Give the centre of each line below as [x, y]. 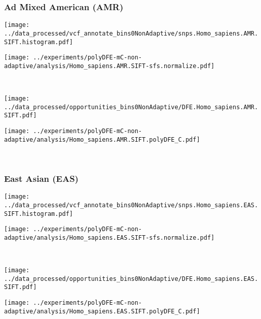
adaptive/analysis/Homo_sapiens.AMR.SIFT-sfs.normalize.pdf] [109, 66]
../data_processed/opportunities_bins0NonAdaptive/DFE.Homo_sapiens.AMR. [131, 107]
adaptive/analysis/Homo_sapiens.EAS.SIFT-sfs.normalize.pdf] [109, 237]
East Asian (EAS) [41, 178]
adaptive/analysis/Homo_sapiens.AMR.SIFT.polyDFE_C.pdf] [102, 139]
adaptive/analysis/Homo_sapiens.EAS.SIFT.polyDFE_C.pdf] [102, 311]
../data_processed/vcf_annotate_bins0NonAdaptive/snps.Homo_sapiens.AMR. [131, 33]
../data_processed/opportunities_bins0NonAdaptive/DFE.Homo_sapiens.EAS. [131, 279]
